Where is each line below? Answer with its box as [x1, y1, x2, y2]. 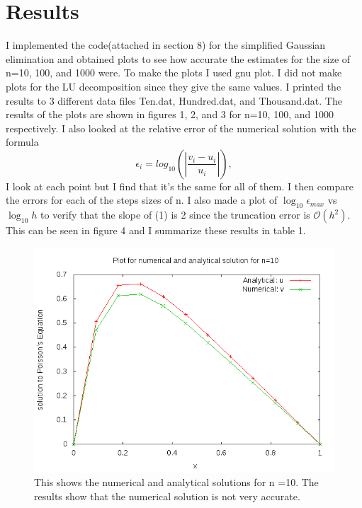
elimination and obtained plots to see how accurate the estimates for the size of [6, 51, 351, 66]
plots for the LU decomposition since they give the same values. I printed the [6, 79, 341, 93]
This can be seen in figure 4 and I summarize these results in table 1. [6, 223, 306, 238]
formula [6, 134, 39, 149]
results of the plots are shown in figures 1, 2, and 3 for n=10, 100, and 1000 [6, 107, 334, 122]
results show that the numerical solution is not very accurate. [34, 489, 300, 504]
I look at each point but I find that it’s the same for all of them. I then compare [6, 178, 353, 193]
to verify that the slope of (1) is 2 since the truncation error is [40, 207, 310, 222]
